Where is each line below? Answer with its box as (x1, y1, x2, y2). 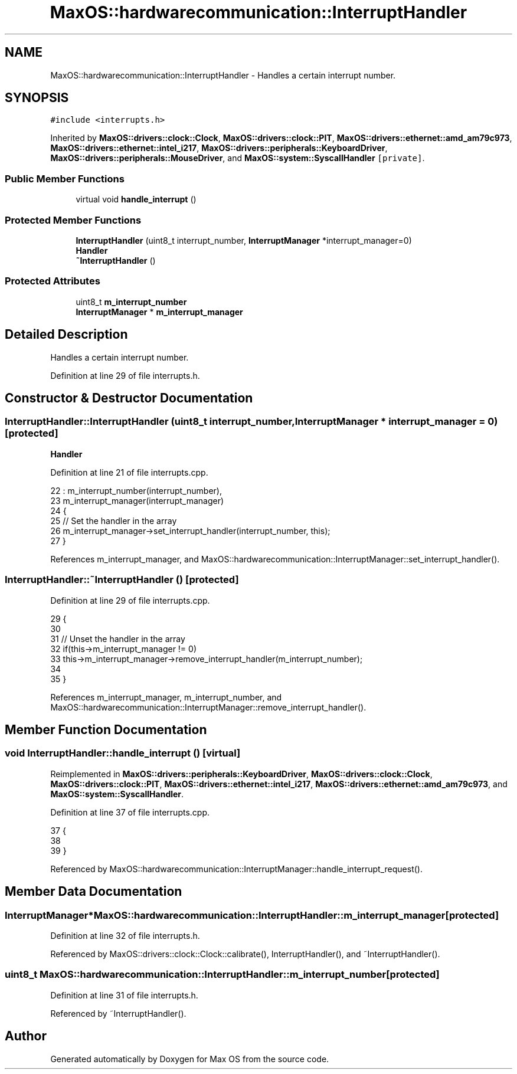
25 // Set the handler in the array (50, 515, 177, 526)
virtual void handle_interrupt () (76, 194, 197, 205)
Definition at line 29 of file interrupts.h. (50, 370, 200, 381)
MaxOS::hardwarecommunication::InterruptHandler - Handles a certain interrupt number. (50, 70, 396, 80)
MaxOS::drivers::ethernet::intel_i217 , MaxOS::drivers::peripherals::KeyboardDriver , (50, 143, 388, 153)
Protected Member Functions (5, 214, 142, 226)
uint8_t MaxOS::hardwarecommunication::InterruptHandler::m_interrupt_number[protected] (5, 968, 440, 981)
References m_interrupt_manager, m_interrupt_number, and (50, 692, 282, 702)
